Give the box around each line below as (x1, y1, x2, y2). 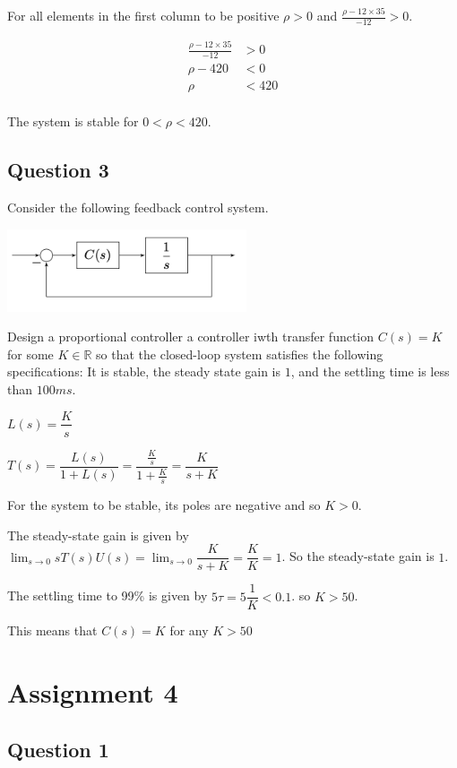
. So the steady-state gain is (281, 547, 435, 565)
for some (7, 344, 54, 363)
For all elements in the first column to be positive (7, 6, 280, 25)
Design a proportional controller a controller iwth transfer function (7, 327, 375, 346)
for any (169, 621, 209, 640)
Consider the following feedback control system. (7, 198, 269, 217)
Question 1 (7, 735, 109, 763)
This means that (7, 621, 98, 640)
